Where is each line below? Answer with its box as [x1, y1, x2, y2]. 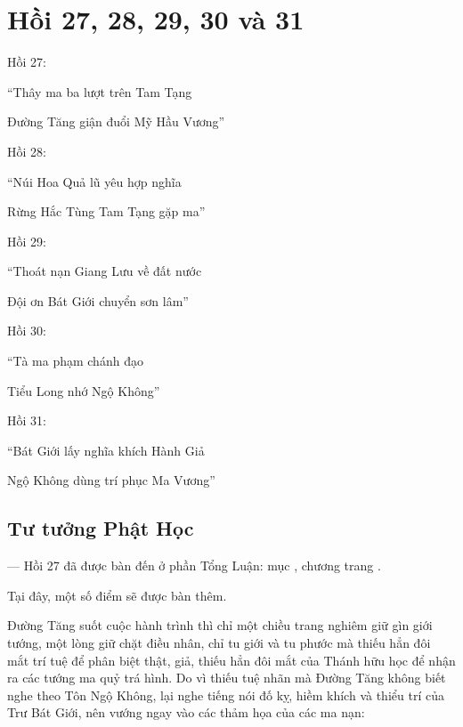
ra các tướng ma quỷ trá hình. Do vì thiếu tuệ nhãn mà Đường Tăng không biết [7, 668, 446, 687]
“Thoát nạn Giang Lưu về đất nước [7, 262, 202, 280]
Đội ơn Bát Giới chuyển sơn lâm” [7, 291, 189, 310]
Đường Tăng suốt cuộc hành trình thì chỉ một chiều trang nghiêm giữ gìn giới [7, 616, 433, 634]
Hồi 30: [7, 321, 46, 340]
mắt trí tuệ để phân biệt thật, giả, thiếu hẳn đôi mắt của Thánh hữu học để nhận [7, 650, 456, 669]
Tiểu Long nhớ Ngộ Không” [7, 381, 160, 400]
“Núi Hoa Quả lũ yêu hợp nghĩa [7, 172, 182, 190]
